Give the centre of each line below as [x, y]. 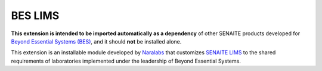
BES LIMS [35, 16]
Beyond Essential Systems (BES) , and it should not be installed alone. [96, 41]
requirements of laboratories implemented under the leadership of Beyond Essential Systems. [126, 61]
